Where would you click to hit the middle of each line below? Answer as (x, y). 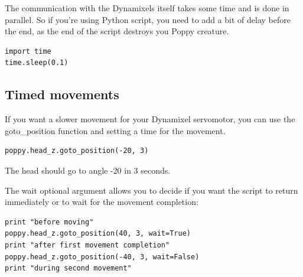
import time (28, 51)
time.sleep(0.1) (37, 63)
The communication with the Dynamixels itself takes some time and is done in (147, 8)
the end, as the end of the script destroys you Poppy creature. (117, 31)
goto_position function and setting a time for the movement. (115, 130)
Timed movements (62, 94)
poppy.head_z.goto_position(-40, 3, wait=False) (102, 257)
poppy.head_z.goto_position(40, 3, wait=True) (98, 234)
